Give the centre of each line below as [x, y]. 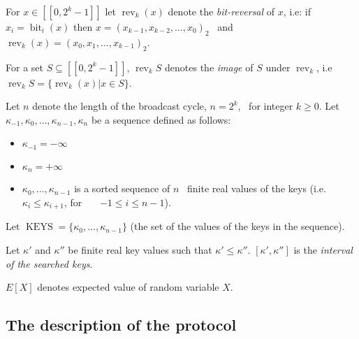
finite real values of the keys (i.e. [257, 188]
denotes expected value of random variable [128, 287]
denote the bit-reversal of [221, 11]
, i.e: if [297, 11]
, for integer [265, 106]
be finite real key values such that [140, 249]
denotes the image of [209, 67]
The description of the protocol [121, 325]
